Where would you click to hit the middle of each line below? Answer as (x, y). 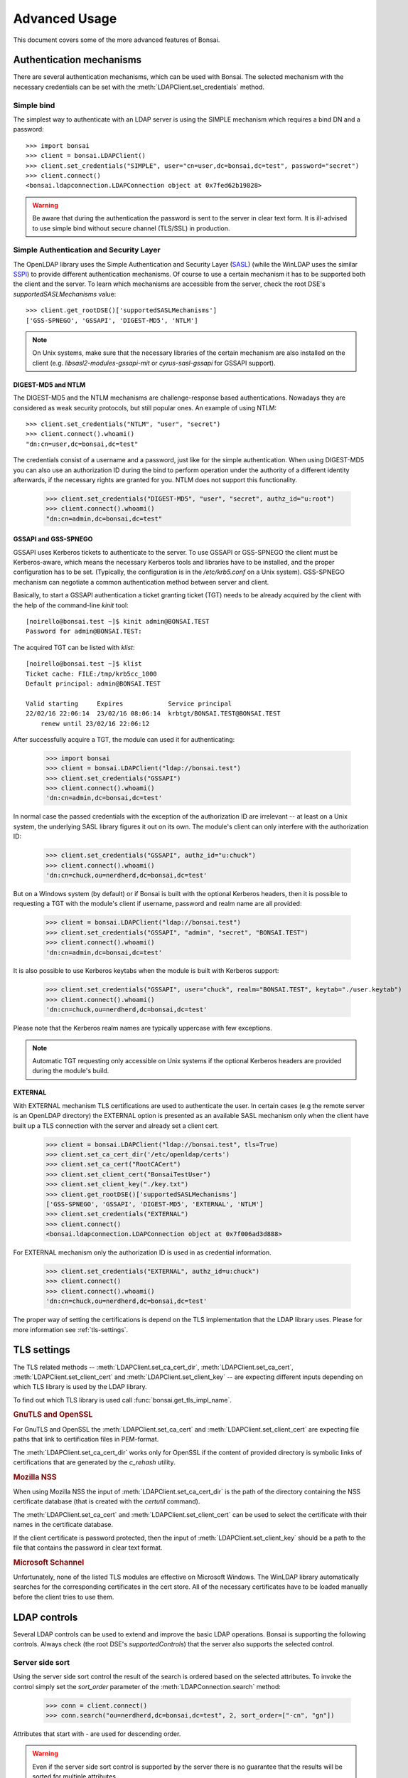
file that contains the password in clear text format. (88, 1548)
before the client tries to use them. (64, 1597)
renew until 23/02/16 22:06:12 (95, 723)
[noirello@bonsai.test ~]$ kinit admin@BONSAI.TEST (118, 621)
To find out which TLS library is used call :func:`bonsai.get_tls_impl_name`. (123, 1400)
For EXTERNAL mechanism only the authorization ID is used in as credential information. (142, 1252)
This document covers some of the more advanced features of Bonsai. (117, 40)
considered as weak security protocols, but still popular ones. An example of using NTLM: (145, 408)
